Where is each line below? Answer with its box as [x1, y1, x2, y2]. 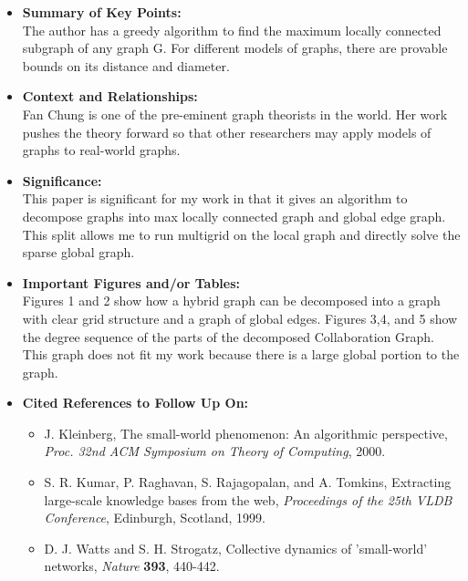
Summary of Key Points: [22, 3, 182, 21]
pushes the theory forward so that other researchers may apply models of [22, 122, 432, 141]
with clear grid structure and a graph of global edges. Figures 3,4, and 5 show [22, 308, 458, 327]
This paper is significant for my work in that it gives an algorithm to [22, 189, 408, 208]
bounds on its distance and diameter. [22, 56, 230, 75]
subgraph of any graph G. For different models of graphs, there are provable [22, 38, 448, 57]
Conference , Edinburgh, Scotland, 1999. [44, 508, 265, 527]
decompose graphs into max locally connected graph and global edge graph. [22, 206, 446, 225]
